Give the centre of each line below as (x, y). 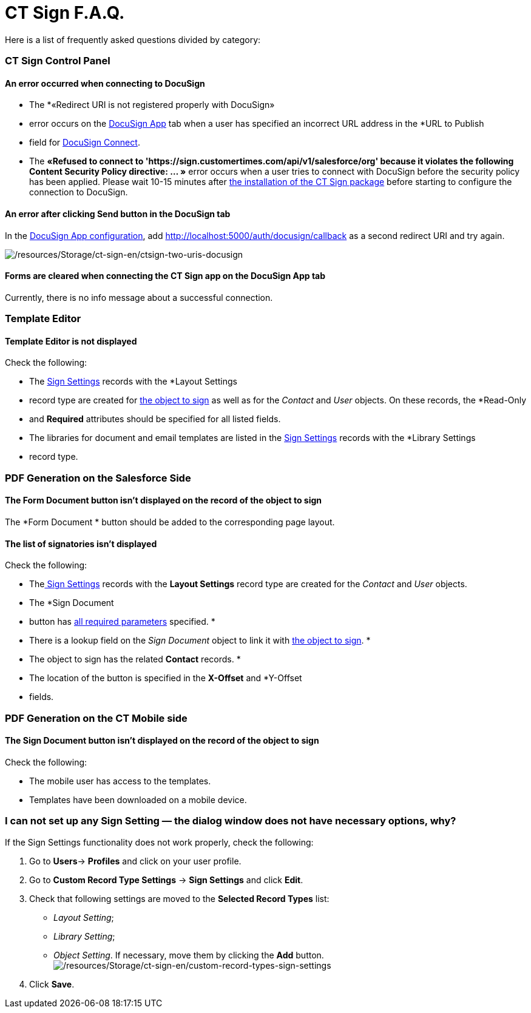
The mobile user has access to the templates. (120, 781)
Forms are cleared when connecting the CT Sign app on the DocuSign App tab (165, 276)
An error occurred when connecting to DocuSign (105, 83)
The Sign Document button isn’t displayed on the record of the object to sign (162, 741)
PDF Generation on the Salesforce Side (98, 478)
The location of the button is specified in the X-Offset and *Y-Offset (166, 678)
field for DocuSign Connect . (85, 143)
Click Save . (52, 984)
